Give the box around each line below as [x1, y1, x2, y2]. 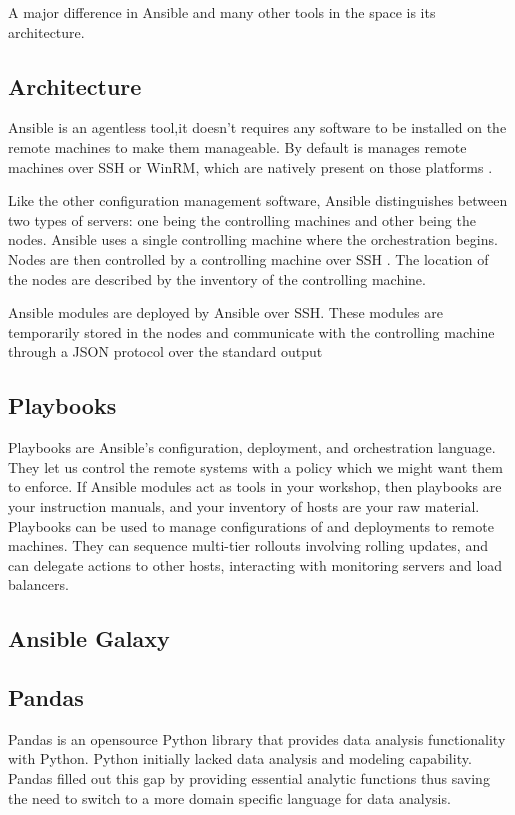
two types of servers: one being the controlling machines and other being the [8, 209, 476, 230]
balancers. [8, 574, 69, 595]
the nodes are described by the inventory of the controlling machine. [8, 268, 426, 289]
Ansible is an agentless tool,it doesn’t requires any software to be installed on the [8, 117, 507, 138]
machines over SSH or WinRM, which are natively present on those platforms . [8, 156, 493, 177]
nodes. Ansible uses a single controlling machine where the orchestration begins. [8, 229, 498, 250]
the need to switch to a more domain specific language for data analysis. [8, 787, 451, 808]
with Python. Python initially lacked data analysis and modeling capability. [8, 748, 472, 769]
